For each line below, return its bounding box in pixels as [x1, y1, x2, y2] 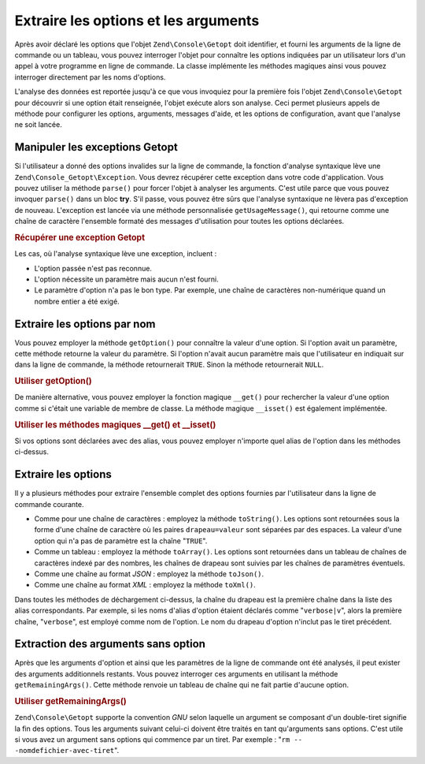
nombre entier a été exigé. [34, 296, 120, 306]
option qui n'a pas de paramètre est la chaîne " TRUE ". [34, 536, 208, 546]
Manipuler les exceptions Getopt [14, 140, 179, 154]
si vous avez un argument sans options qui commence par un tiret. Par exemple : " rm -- [14, 735, 303, 744]
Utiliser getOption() [14, 375, 92, 386]
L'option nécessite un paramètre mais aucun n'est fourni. [34, 274, 220, 284]
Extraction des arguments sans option [14, 637, 206, 650]
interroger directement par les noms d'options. [14, 72, 166, 82]
